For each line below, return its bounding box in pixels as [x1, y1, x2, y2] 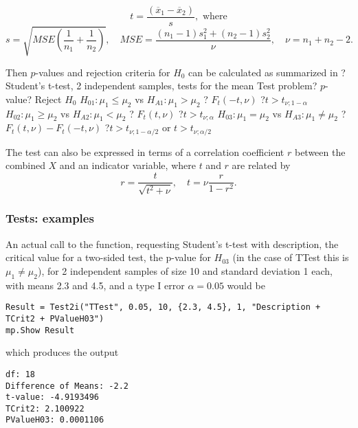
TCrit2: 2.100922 [5, 403, 85, 414]
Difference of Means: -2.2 [5, 381, 128, 391]
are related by [232, 158, 291, 172]
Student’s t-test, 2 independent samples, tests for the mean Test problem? [5, 78, 317, 93]
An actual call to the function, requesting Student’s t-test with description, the [5, 236, 339, 251]
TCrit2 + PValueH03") [5, 313, 104, 324]
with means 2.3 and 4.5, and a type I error [5, 278, 185, 292]
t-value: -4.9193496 [5, 392, 100, 403]
